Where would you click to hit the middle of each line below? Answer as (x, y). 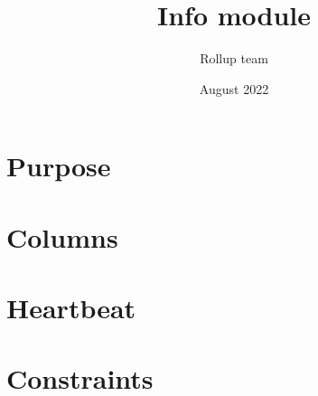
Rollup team (234, 58)
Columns (62, 236)
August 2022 (234, 88)
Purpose (59, 166)
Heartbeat (71, 308)
